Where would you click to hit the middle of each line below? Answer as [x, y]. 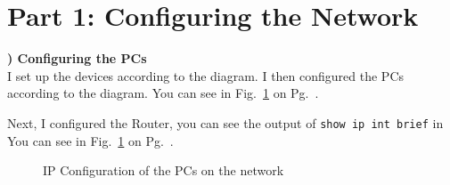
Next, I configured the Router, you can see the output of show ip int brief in [225, 122]
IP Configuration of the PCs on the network [164, 170]
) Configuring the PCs [77, 58]
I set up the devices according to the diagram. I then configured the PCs [206, 75]
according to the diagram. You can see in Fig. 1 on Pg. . [163, 93]
